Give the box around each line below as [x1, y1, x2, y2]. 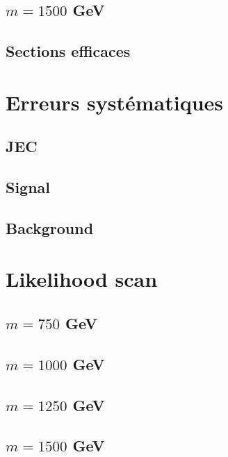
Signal [6, 176, 51, 198]
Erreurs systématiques [6, 88, 224, 116]
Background [6, 217, 94, 238]
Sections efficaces [6, 40, 131, 62]
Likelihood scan [6, 265, 158, 293]
